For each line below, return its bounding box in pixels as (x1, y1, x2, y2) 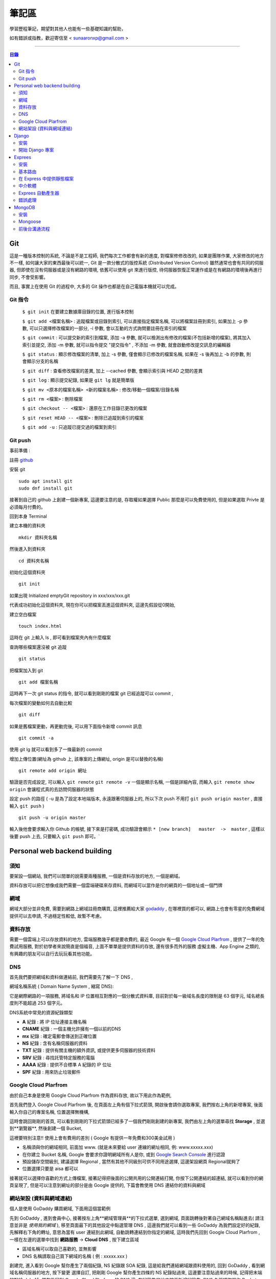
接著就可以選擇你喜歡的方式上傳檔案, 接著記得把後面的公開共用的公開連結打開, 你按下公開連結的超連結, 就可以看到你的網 (9, 1175, 263, 1181)
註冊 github (9, 457, 33, 463)
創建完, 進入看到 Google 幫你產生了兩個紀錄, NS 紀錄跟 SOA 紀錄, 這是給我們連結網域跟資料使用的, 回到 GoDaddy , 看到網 (9, 1262, 265, 1268)
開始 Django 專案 (18, 147, 54, 153)
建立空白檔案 (9, 611, 37, 618)
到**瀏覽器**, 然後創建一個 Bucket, (9, 1126, 83, 1132)
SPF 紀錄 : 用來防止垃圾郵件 (22, 1069, 81, 1075)
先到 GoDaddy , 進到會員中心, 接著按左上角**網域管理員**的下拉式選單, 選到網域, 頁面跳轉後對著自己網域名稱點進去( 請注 (9, 1215, 264, 1221)
